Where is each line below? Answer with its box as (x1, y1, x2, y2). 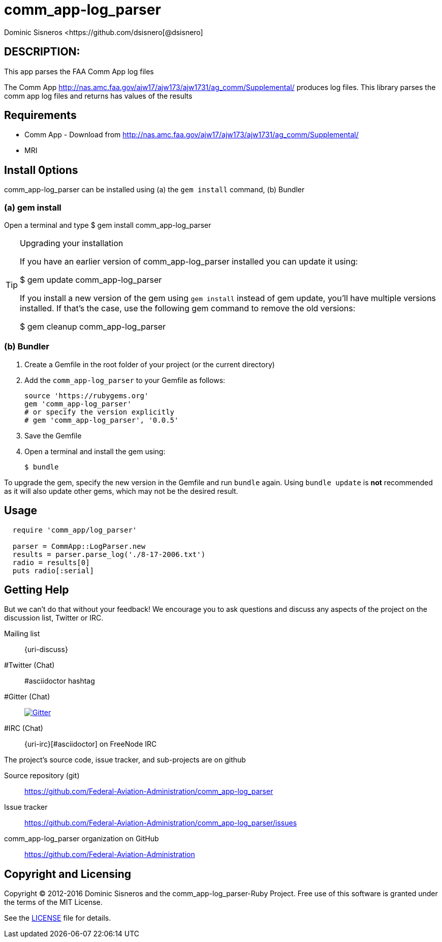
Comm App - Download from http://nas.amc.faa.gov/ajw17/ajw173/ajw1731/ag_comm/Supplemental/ (24, 130, 359, 139)
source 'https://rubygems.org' (24, 391, 149, 400)
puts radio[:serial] (12, 566, 94, 575)
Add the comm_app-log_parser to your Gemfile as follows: (24, 375, 226, 385)
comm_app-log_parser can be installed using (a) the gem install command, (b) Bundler (4, 185, 305, 194)
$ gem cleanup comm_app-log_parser (20, 321, 166, 332)
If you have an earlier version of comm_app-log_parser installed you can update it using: (20, 256, 358, 267)
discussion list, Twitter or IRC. (4, 613, 104, 623)
